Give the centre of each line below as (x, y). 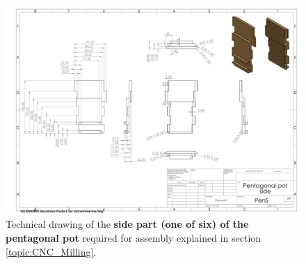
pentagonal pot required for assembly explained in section (134, 237)
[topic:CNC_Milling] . (51, 251)
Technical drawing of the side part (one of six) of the (127, 224)
